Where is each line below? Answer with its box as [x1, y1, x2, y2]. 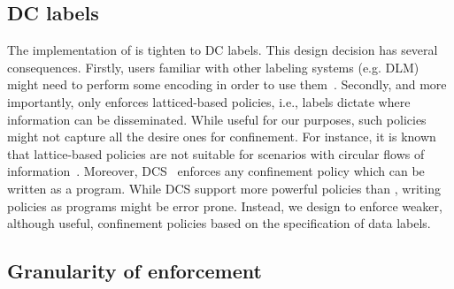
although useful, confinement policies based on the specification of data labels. [7, 214, 431, 232]
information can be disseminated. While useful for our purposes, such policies [7, 110, 427, 128]
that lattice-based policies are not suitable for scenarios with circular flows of [7, 144, 425, 163]
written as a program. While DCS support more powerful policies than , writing [7, 179, 441, 197]
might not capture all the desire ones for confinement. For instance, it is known [7, 127, 436, 146]
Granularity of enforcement [7, 257, 262, 285]
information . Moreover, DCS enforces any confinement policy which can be [7, 162, 425, 180]
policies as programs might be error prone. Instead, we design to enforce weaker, [7, 196, 442, 215]
